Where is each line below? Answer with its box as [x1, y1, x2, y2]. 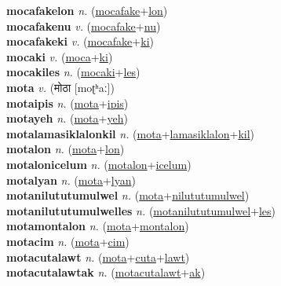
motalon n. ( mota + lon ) [6, 141, 125, 157]
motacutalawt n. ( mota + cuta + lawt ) [6, 248, 190, 265]
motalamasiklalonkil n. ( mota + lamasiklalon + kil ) [6, 125, 255, 141]
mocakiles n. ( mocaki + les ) [6, 64, 140, 80]
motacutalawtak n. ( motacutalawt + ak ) [6, 264, 206, 280]
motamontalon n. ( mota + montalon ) [6, 218, 189, 234]
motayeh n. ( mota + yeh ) [6, 110, 128, 126]
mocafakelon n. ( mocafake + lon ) [6, 2, 168, 18]
